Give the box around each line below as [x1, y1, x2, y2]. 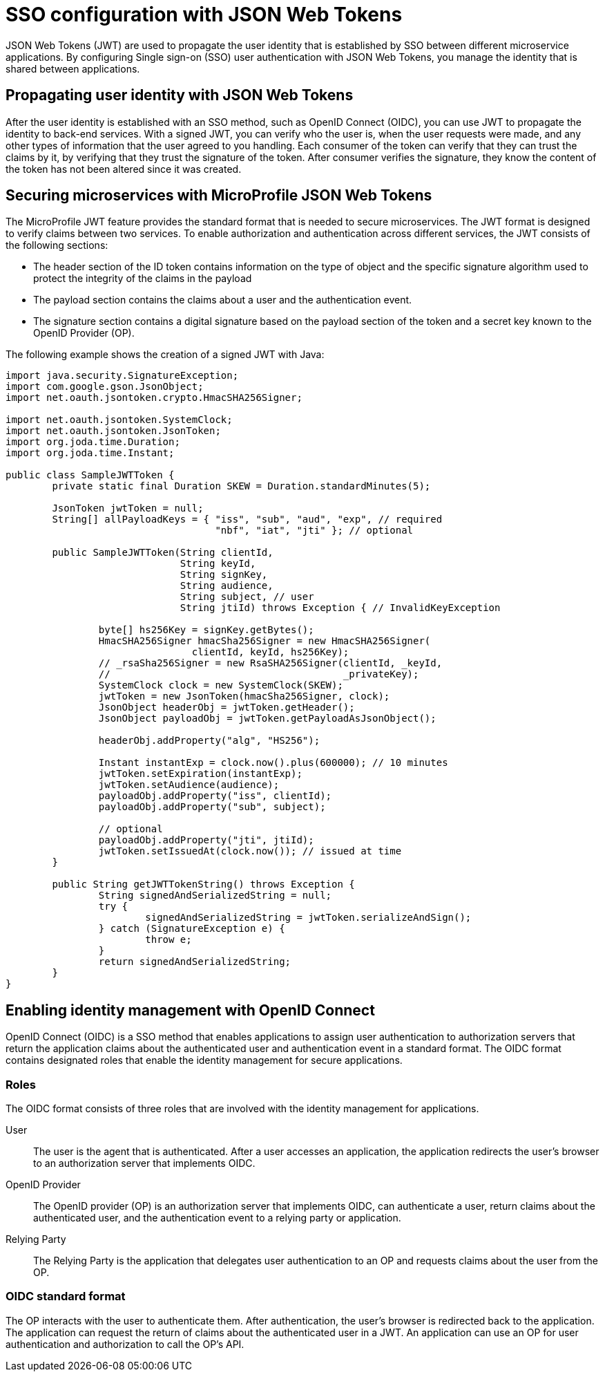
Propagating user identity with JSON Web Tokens [6, 86, 354, 104]
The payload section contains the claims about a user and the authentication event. [33, 294, 412, 306]
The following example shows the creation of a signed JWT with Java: [6, 348, 325, 361]
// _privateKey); [98, 668, 419, 680]
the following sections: [6, 239, 108, 252]
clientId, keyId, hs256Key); [191, 646, 349, 658]
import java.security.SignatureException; [6, 370, 239, 382]
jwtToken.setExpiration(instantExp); [98, 768, 302, 780]
